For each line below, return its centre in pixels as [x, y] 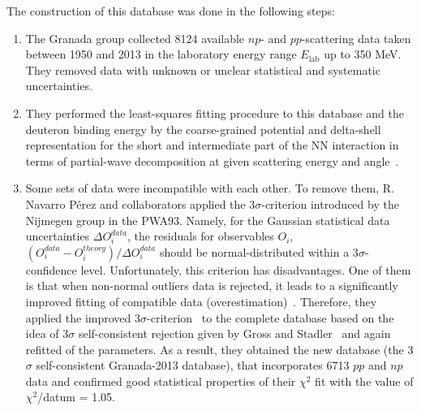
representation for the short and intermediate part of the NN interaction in [212, 145]
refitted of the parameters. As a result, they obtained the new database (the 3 [219, 349]
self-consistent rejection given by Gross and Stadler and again [234, 333]
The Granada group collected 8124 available [135, 38]
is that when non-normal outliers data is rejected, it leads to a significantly [212, 286]
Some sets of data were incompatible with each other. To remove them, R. [210, 188]
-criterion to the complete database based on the [271, 317]
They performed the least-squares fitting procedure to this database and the [215, 112]
